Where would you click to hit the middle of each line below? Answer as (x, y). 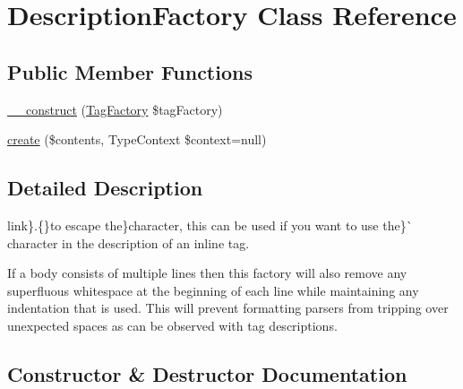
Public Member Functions (130, 71)
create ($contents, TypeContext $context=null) (137, 139)
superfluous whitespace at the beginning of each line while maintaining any (213, 290)
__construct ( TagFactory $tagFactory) (115, 109)
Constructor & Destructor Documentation (207, 373)
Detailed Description (105, 188)
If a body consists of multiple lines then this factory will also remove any (207, 273)
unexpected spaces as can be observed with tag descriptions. (172, 325)
